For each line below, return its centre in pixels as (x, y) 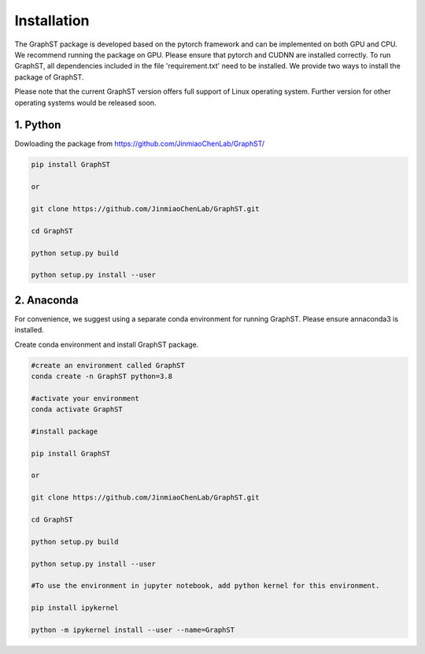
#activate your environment (85, 398)
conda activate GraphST (77, 409)
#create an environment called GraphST (108, 365)
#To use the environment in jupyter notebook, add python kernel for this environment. (205, 586)
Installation (52, 20)
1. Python (38, 125)
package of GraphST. (49, 77)
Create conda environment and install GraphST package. (107, 344)
